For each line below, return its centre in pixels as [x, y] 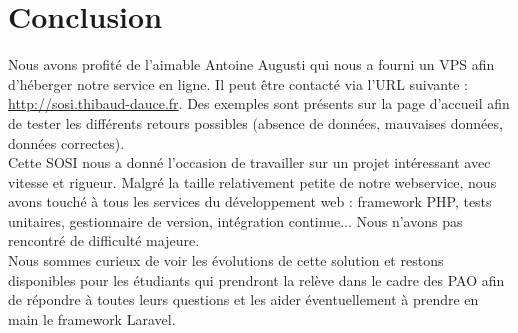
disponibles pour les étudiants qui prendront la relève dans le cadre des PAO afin [256, 279]
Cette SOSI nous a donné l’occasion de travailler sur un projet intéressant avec [249, 162]
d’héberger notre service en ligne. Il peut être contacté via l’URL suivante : [238, 83]
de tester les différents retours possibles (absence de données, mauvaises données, [255, 122]
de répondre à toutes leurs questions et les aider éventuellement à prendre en [243, 299]
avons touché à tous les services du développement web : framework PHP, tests [250, 201]
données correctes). [66, 142]
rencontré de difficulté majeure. [104, 240]
